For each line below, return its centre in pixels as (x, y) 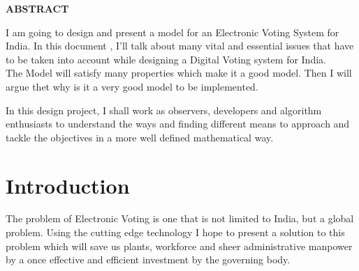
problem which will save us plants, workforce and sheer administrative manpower (179, 246)
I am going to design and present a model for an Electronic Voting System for (173, 32)
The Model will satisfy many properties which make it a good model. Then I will (179, 73)
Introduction (68, 185)
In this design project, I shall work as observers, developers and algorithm (164, 110)
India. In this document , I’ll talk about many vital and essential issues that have (180, 46)
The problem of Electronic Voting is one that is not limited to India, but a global (180, 218)
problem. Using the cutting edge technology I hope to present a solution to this (175, 232)
